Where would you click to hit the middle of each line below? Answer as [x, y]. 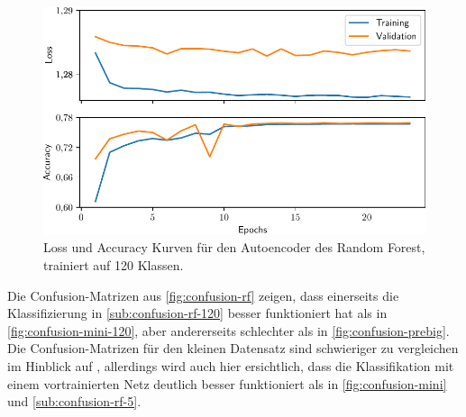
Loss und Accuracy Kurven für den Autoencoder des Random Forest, [234, 247]
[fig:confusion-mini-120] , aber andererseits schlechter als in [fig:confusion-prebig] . [228, 330]
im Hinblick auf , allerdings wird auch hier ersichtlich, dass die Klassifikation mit [231, 366]
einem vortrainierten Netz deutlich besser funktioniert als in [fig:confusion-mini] [227, 383]
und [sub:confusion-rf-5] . [74, 401]
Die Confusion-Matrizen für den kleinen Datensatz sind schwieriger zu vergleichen [233, 348]
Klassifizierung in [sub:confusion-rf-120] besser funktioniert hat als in [197, 313]
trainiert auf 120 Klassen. [114, 265]
